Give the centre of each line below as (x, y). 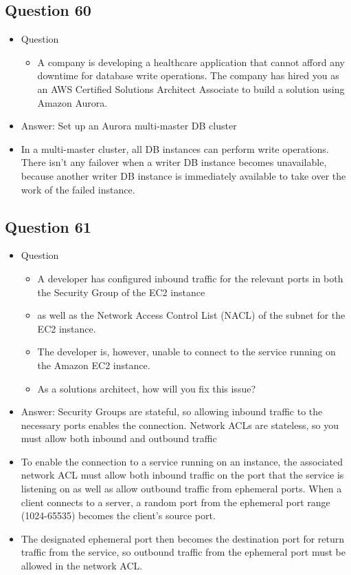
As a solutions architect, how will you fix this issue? (147, 388)
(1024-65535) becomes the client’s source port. (118, 515)
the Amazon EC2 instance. (94, 365)
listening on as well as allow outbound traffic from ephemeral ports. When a (181, 489)
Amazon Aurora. (72, 102)
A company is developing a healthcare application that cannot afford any (191, 62)
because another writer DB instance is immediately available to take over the (183, 175)
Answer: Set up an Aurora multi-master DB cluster (129, 126)
